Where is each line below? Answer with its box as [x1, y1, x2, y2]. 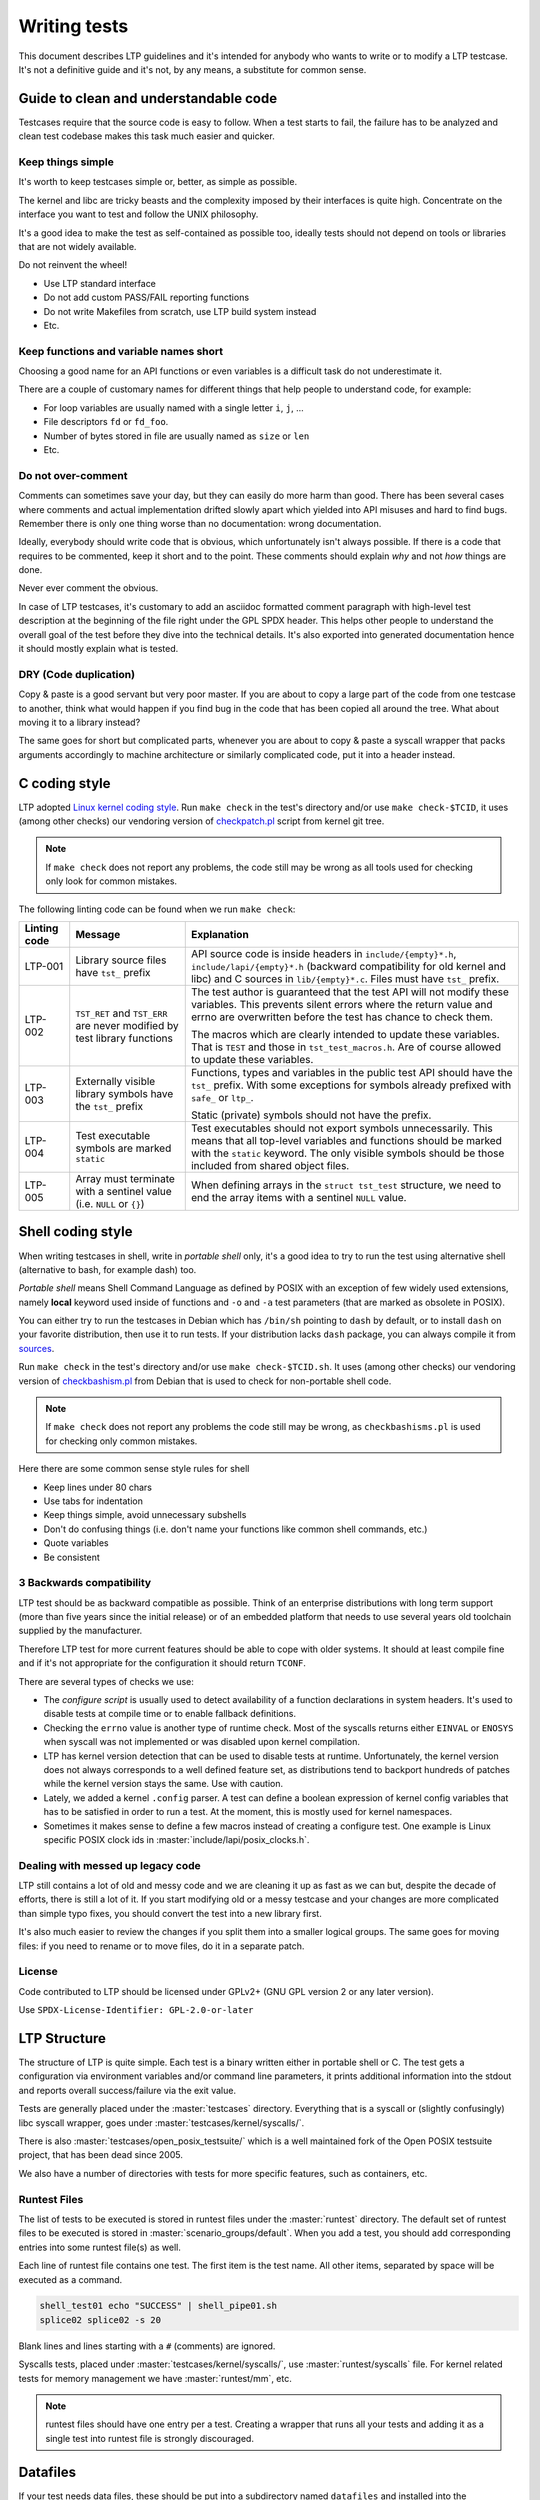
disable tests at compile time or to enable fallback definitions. [43, 1708, 297, 1720]
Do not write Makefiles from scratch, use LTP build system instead [43, 305, 317, 317]
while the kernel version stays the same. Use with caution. [43, 1778, 284, 1790]
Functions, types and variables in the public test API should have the [190, 1065, 514, 1079]
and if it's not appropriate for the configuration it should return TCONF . [18, 1657, 307, 1669]
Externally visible [75, 1074, 156, 1088]
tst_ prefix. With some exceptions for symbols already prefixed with [190, 1078, 512, 1092]
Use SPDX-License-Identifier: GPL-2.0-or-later [18, 2004, 254, 2016]
